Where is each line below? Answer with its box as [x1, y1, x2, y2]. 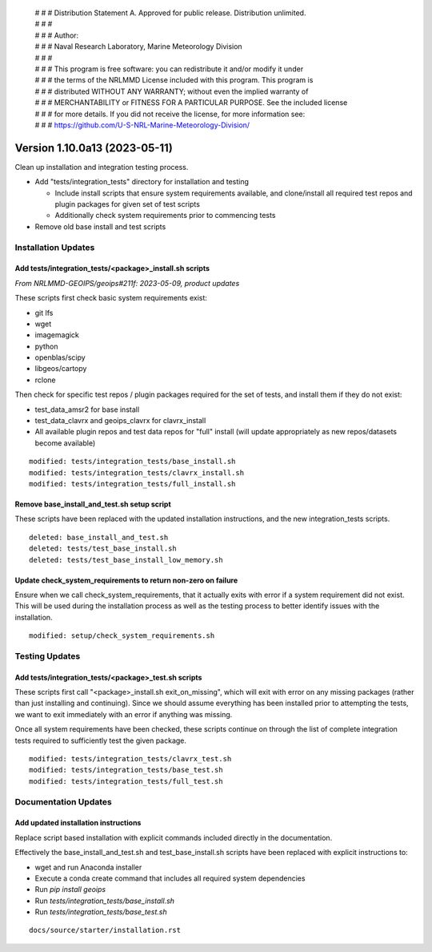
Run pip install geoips [34, 885, 106, 894]
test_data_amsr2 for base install [34, 405, 140, 414]
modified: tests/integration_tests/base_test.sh [29, 765, 223, 775]
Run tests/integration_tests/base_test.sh [34, 907, 167, 917]
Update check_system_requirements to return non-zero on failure [14, 575, 238, 585]
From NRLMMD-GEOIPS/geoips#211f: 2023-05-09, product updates [14, 278, 240, 288]
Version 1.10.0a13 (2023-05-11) [14, 141, 174, 155]
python [34, 341, 58, 351]
